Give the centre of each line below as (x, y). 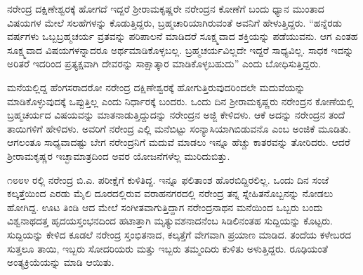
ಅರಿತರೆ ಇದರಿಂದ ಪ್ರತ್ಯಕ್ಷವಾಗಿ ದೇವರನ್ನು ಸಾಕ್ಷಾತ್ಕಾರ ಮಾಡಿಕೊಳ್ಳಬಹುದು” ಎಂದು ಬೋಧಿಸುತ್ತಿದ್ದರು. (164, 63)
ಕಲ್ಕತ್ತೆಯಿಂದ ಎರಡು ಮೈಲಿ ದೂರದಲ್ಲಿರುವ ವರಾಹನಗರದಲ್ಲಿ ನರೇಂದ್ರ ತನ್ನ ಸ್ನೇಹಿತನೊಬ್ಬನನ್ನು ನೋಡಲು (170, 193)
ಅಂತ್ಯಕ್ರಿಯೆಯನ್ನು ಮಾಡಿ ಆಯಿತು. (61, 262)
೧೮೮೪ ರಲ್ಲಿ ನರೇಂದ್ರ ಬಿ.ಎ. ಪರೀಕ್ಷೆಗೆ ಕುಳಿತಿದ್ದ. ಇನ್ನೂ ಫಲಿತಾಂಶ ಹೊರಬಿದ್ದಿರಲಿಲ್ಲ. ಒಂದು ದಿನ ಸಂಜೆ (168, 179)
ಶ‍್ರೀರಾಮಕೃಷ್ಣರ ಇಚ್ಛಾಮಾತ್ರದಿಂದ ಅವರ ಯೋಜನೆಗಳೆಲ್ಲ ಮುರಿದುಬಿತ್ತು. (119, 155)
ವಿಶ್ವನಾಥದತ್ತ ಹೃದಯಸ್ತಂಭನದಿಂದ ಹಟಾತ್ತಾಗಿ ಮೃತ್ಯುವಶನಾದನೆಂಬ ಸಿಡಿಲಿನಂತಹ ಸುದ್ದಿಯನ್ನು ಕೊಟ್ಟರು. (170, 221)
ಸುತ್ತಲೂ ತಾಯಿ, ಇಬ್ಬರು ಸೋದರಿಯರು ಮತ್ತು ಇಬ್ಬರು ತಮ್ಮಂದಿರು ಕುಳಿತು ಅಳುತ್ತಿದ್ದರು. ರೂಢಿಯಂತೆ (167, 248)
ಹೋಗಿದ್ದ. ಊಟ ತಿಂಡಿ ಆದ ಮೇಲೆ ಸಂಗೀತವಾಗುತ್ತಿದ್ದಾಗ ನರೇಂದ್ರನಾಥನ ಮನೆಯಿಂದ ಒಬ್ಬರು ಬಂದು (165, 207)
